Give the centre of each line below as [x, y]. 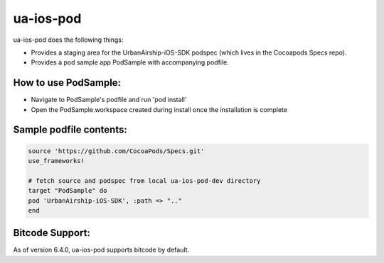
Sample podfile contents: [70, 130]
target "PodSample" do [68, 191]
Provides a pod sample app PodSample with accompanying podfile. [130, 62]
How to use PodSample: [67, 83]
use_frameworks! [57, 161]
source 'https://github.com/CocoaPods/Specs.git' [116, 151]
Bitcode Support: [52, 233]
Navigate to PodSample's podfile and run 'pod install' [109, 100]
